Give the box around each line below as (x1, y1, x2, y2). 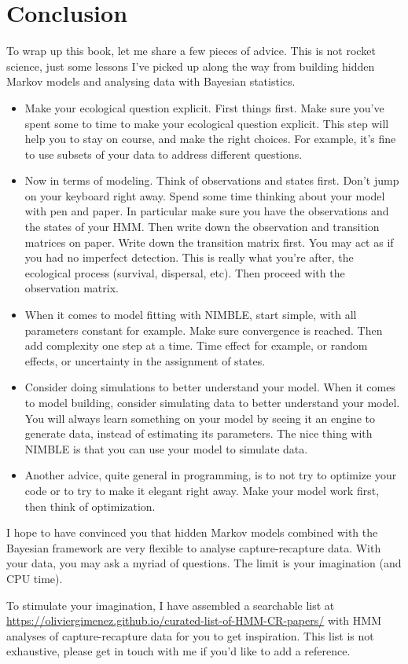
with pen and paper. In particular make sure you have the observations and (24, 203, 389, 219)
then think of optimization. (24, 497, 156, 514)
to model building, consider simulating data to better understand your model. (24, 394, 400, 410)
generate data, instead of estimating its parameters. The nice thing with (24, 425, 373, 442)
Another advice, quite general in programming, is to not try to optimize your (24, 467, 397, 483)
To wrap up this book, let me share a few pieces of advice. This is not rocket (6, 42, 376, 59)
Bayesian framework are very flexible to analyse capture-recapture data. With (6, 539, 381, 556)
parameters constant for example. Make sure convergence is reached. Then (24, 321, 383, 338)
